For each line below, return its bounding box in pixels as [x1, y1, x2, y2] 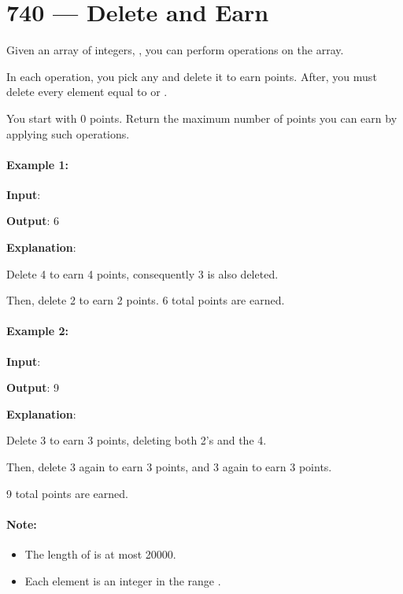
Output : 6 [6, 212, 60, 229]
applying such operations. [6, 125, 130, 142]
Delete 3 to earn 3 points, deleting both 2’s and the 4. [6, 432, 267, 448]
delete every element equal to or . [6, 83, 168, 100]
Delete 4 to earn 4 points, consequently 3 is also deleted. [6, 265, 279, 282]
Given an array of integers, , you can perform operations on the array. [6, 42, 344, 58]
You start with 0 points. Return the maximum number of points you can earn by [6, 109, 397, 126]
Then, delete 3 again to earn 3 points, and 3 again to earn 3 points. [6, 459, 332, 475]
